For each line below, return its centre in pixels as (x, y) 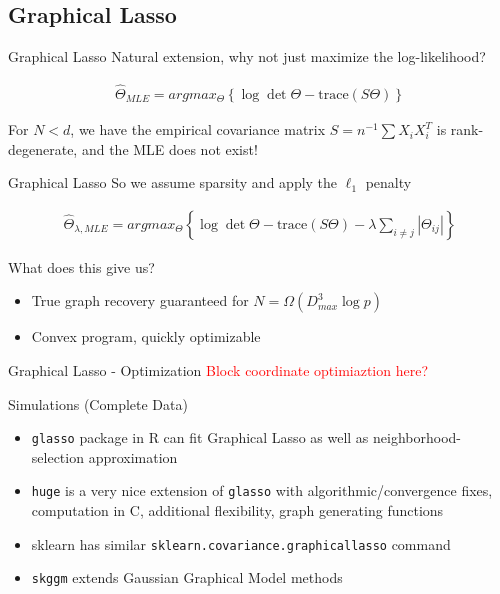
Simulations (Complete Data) (98, 403)
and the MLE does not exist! (169, 148)
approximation (133, 456)
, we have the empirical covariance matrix (198, 129)
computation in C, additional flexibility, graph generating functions (237, 510)
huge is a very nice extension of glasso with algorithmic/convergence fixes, (262, 490)
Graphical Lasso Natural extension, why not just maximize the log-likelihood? (247, 56)
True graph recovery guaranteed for (140, 300)
